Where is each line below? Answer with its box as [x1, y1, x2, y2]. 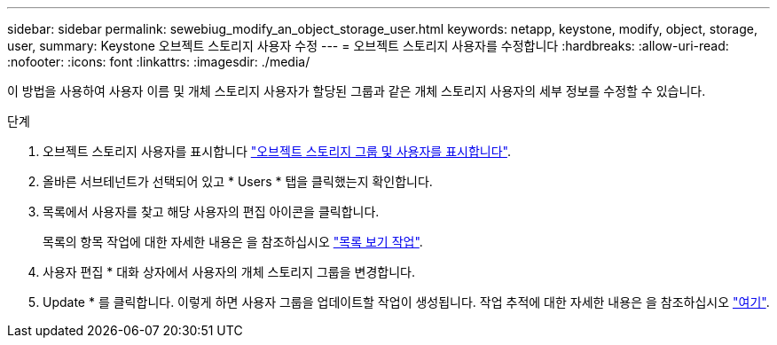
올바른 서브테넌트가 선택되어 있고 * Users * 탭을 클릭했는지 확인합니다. [43, 174, 433, 189]
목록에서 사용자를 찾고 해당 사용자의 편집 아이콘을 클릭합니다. [43, 204, 380, 219]
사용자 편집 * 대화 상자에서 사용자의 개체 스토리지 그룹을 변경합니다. [43, 264, 416, 279]
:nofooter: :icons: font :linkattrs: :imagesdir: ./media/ [7, 54, 310, 69]
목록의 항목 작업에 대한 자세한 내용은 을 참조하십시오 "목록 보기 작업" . [43, 234, 423, 249]
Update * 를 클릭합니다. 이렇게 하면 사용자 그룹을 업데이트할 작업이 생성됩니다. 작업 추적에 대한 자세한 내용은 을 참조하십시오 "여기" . [43, 294, 770, 310]
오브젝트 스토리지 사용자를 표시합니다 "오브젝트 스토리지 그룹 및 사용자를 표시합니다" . [43, 144, 511, 159]
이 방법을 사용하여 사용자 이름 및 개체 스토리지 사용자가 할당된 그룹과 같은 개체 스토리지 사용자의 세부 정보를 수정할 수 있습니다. [7, 83, 706, 98]
